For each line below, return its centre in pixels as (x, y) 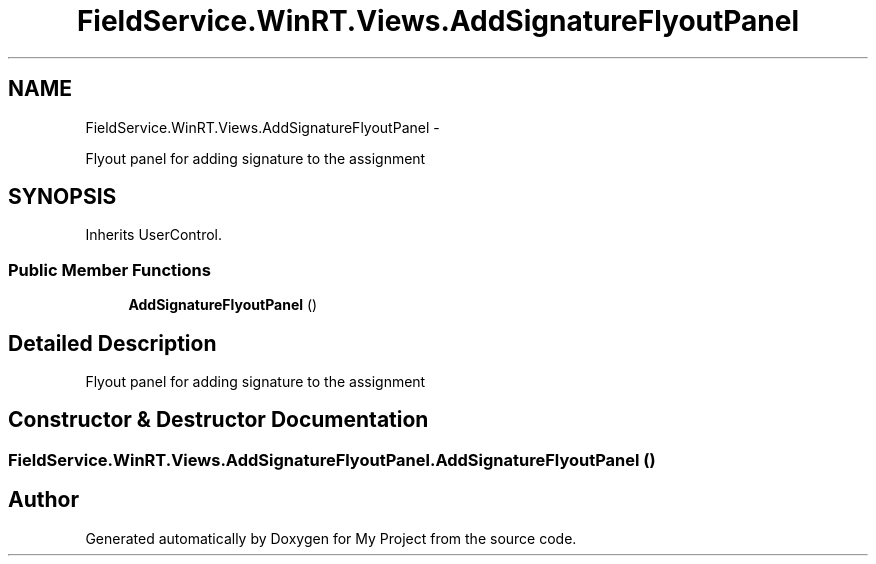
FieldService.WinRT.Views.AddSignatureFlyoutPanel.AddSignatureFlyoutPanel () (332, 459)
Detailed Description (112, 343)
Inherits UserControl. (153, 235)
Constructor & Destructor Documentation (218, 420)
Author (43, 500)
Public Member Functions (109, 269)
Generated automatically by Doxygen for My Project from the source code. (331, 538)
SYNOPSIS (62, 197)
